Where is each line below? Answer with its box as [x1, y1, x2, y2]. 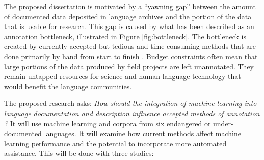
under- [213, 118, 233, 128]
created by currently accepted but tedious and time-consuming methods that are [4, 41, 256, 51]
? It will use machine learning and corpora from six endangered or [4, 118, 211, 128]
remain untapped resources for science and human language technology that [4, 71, 241, 82]
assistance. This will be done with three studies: [4, 148, 154, 158]
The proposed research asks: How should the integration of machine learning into [4, 98, 257, 109]
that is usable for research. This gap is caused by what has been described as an [4, 21, 254, 32]
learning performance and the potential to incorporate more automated [4, 138, 227, 148]
